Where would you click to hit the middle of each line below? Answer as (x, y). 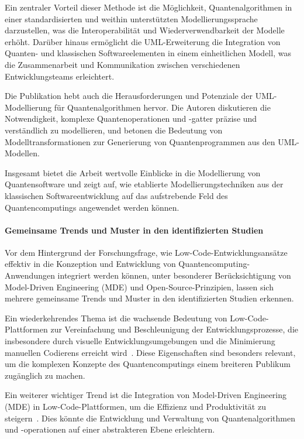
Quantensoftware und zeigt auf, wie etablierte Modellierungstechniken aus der (144, 184)
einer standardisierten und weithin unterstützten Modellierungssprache (131, 18)
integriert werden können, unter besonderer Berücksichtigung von (174, 275)
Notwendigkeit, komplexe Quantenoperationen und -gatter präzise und (131, 119)
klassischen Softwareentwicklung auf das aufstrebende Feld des (116, 195)
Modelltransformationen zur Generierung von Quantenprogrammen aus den (140, 141)
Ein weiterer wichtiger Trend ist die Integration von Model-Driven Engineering (146, 395)
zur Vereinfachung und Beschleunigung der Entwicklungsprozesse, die (175, 329)
